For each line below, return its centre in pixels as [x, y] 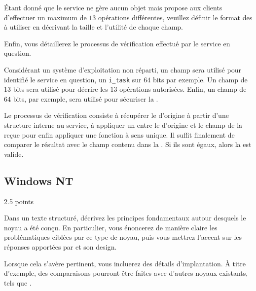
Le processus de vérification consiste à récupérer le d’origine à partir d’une [116, 115]
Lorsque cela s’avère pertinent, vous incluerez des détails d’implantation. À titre [125, 263]
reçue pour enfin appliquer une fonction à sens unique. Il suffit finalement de [119, 134]
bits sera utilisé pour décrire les [60, 89]
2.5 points [19, 201]
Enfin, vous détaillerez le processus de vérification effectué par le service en [117, 43]
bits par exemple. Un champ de [200, 79]
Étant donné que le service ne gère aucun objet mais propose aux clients [113, 7]
